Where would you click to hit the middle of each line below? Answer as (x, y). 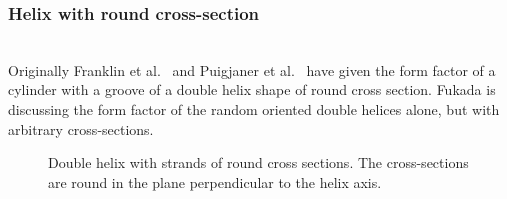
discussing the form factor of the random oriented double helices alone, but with (254, 109)
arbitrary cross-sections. (81, 128)
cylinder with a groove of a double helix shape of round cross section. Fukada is (252, 89)
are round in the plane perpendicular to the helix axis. (215, 181)
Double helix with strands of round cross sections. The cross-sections (258, 162)
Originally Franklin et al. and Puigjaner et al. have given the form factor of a (252, 69)
